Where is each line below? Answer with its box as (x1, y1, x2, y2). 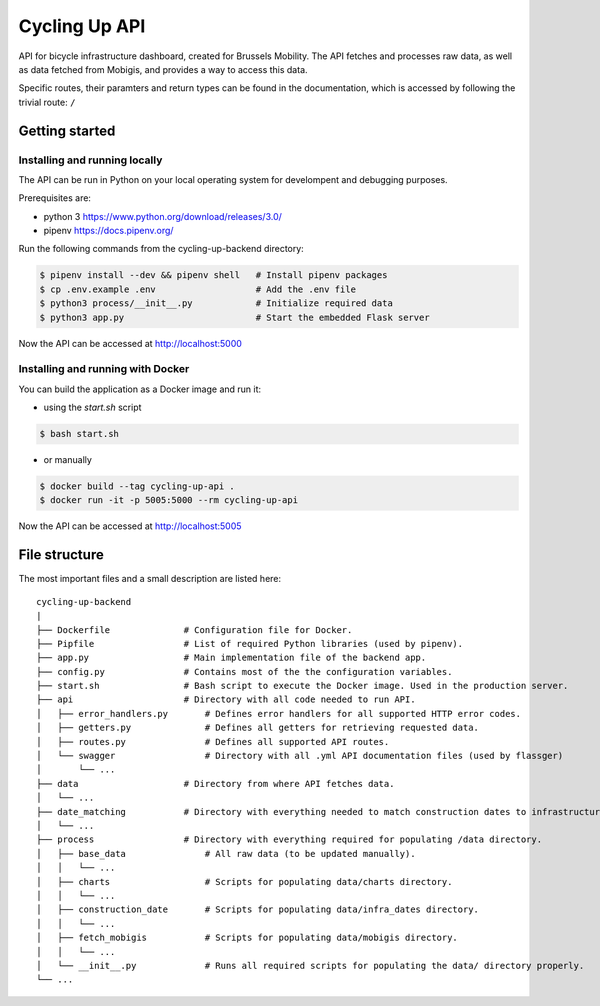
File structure (18, 546, 104, 564)
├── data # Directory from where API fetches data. (36, 778, 395, 789)
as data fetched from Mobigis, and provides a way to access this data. (18, 63, 309, 75)
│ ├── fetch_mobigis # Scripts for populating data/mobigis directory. (36, 932, 459, 944)
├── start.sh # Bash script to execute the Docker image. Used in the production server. (36, 680, 569, 692)
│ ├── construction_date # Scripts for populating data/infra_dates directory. (36, 904, 480, 915)
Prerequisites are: (18, 192, 92, 204)
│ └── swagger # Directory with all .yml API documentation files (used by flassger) (36, 750, 564, 762)
